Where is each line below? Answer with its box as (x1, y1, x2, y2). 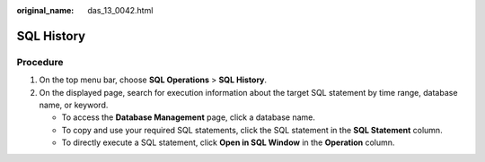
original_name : (16, 5, 75, 15)
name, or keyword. (39, 99, 109, 110)
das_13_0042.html (87, 5, 154, 15)
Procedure (16, 55, 64, 68)
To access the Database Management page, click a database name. (61, 112, 316, 123)
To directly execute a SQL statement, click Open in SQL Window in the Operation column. (61, 137, 395, 148)
